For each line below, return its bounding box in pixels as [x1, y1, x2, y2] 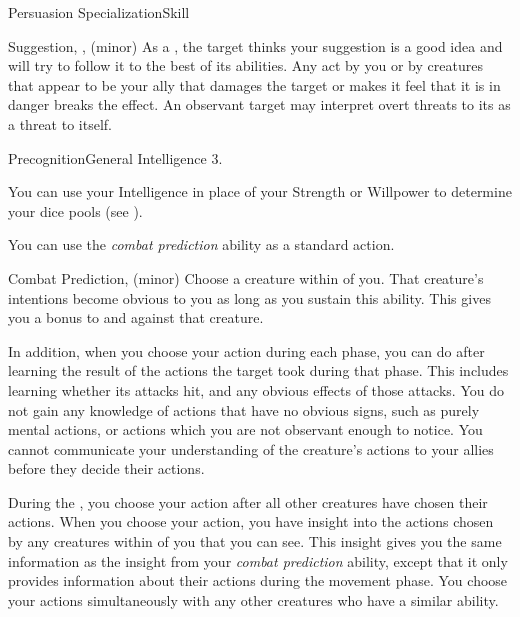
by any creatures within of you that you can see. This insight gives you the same [8, 531, 502, 552]
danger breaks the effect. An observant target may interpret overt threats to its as [8, 94, 511, 115]
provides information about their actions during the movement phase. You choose [8, 570, 508, 591]
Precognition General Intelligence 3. [8, 147, 223, 168]
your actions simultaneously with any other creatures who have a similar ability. [8, 589, 499, 610]
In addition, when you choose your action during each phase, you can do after [8, 340, 485, 361]
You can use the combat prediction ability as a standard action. [8, 234, 395, 255]
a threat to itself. [8, 113, 112, 134]
